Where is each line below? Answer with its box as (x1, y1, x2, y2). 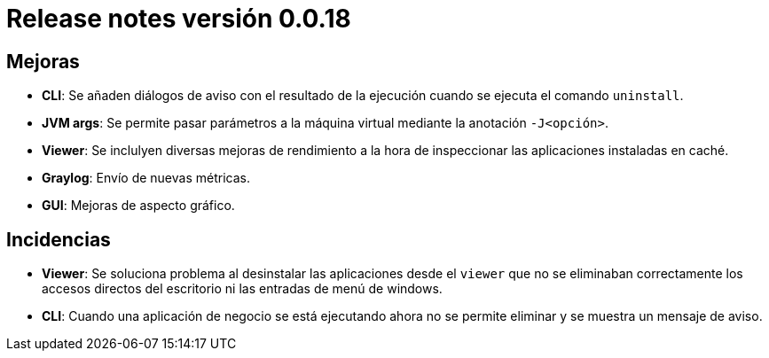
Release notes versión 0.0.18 (6, 4, 351, 34)
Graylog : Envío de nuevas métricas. (42, 170, 250, 186)
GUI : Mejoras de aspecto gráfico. (42, 198, 235, 214)
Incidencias (6, 228, 111, 251)
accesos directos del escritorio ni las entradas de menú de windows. (42, 281, 443, 297)
